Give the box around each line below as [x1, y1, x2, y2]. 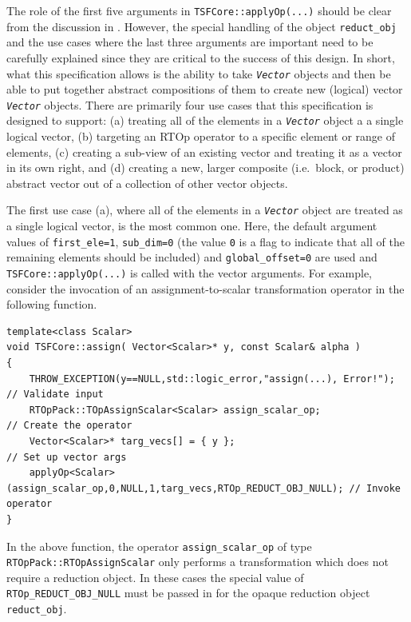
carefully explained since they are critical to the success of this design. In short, [6, 49, 395, 66]
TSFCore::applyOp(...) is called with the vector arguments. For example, [6, 265, 373, 281]
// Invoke [349, 482, 401, 494]
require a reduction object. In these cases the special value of [6, 568, 304, 585]
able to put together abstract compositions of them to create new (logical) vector [6, 81, 403, 98]
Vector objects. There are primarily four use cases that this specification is [6, 96, 373, 113]
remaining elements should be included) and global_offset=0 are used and [6, 249, 377, 265]
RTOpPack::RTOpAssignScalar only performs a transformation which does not [6, 553, 389, 570]
